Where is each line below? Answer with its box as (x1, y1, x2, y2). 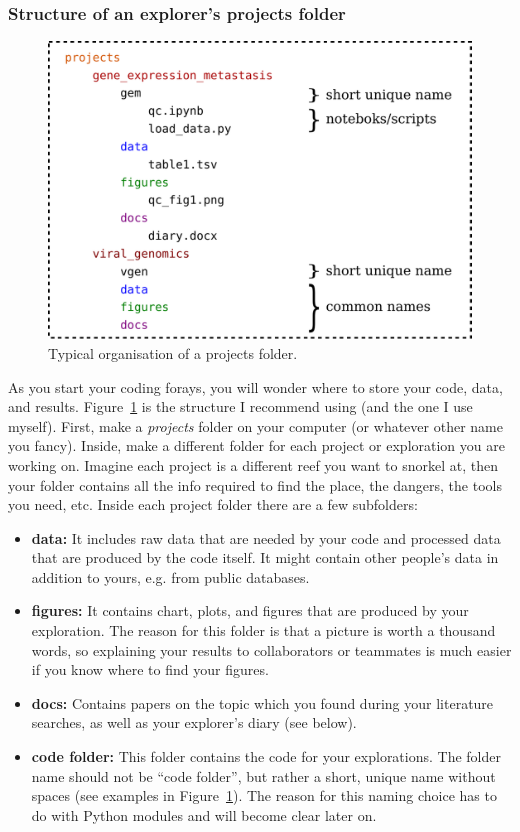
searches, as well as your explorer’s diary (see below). (31, 712, 357, 733)
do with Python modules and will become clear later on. (31, 804, 377, 825)
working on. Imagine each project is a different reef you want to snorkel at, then (8, 454, 498, 475)
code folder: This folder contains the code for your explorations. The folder (31, 746, 502, 767)
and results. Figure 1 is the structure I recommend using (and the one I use (8, 396, 473, 417)
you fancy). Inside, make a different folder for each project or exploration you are (8, 435, 505, 456)
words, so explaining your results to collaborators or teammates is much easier (31, 639, 512, 660)
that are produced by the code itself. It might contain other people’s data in (31, 547, 499, 568)
